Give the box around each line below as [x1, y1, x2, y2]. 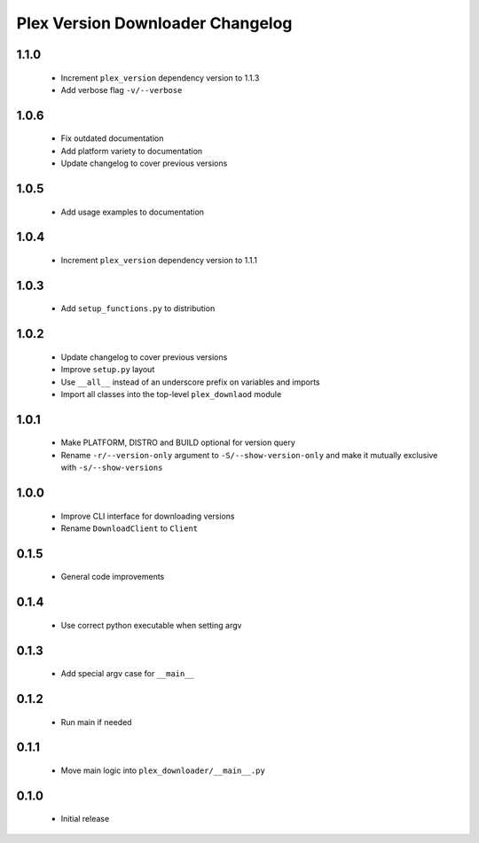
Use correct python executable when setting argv [60, 620, 242, 630]
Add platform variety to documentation [60, 145, 203, 156]
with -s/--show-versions [60, 462, 163, 473]
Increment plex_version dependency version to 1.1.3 [60, 72, 260, 83]
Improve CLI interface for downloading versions [60, 511, 235, 521]
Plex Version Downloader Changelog [16, 13, 293, 33]
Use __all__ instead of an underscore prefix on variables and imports [60, 377, 320, 387]
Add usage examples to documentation [60, 207, 204, 217]
